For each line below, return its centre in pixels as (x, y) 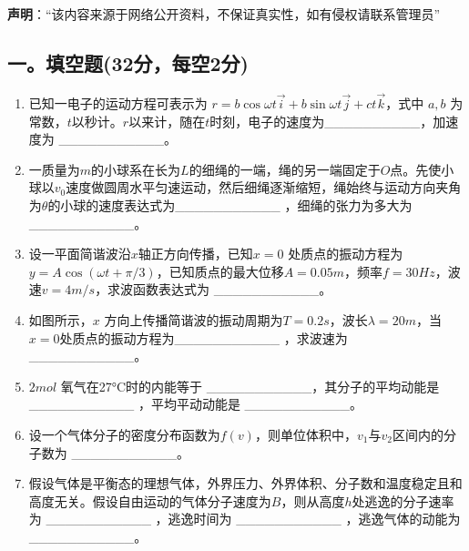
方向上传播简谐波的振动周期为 (194, 319)
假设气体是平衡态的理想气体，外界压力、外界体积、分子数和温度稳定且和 (245, 483)
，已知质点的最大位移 (220, 271)
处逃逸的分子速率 (403, 500)
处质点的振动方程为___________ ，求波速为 (204, 337)
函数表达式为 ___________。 (233, 289)
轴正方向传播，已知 (195, 254)
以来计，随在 (167, 121)
